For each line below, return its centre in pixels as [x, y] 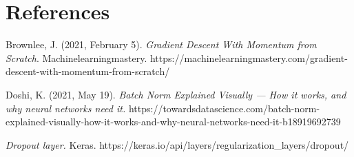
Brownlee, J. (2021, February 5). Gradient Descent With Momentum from [161, 44]
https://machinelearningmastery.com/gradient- [249, 57]
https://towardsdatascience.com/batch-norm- [224, 108]
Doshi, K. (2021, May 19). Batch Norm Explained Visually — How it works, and [176, 94]
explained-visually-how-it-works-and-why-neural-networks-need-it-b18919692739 [173, 122]
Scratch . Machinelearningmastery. [76, 57]
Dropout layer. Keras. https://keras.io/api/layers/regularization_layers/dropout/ [177, 144]
